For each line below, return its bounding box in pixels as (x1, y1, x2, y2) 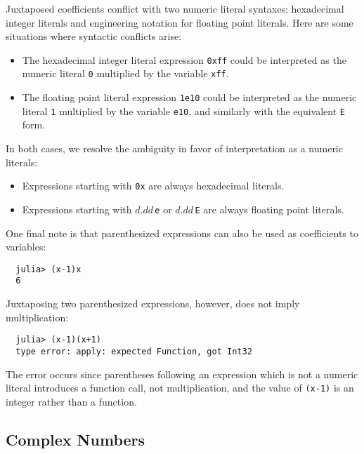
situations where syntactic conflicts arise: (6, 29, 182, 44)
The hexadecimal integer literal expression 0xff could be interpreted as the (22, 52, 346, 67)
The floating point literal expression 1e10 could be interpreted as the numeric (22, 90, 357, 105)
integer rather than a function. (6, 394, 137, 408)
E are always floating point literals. (195, 201, 344, 216)
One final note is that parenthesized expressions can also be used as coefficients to (6, 225, 358, 240)
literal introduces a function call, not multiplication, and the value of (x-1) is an (6, 380, 354, 395)
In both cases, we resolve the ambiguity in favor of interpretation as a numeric (6, 141, 343, 155)
